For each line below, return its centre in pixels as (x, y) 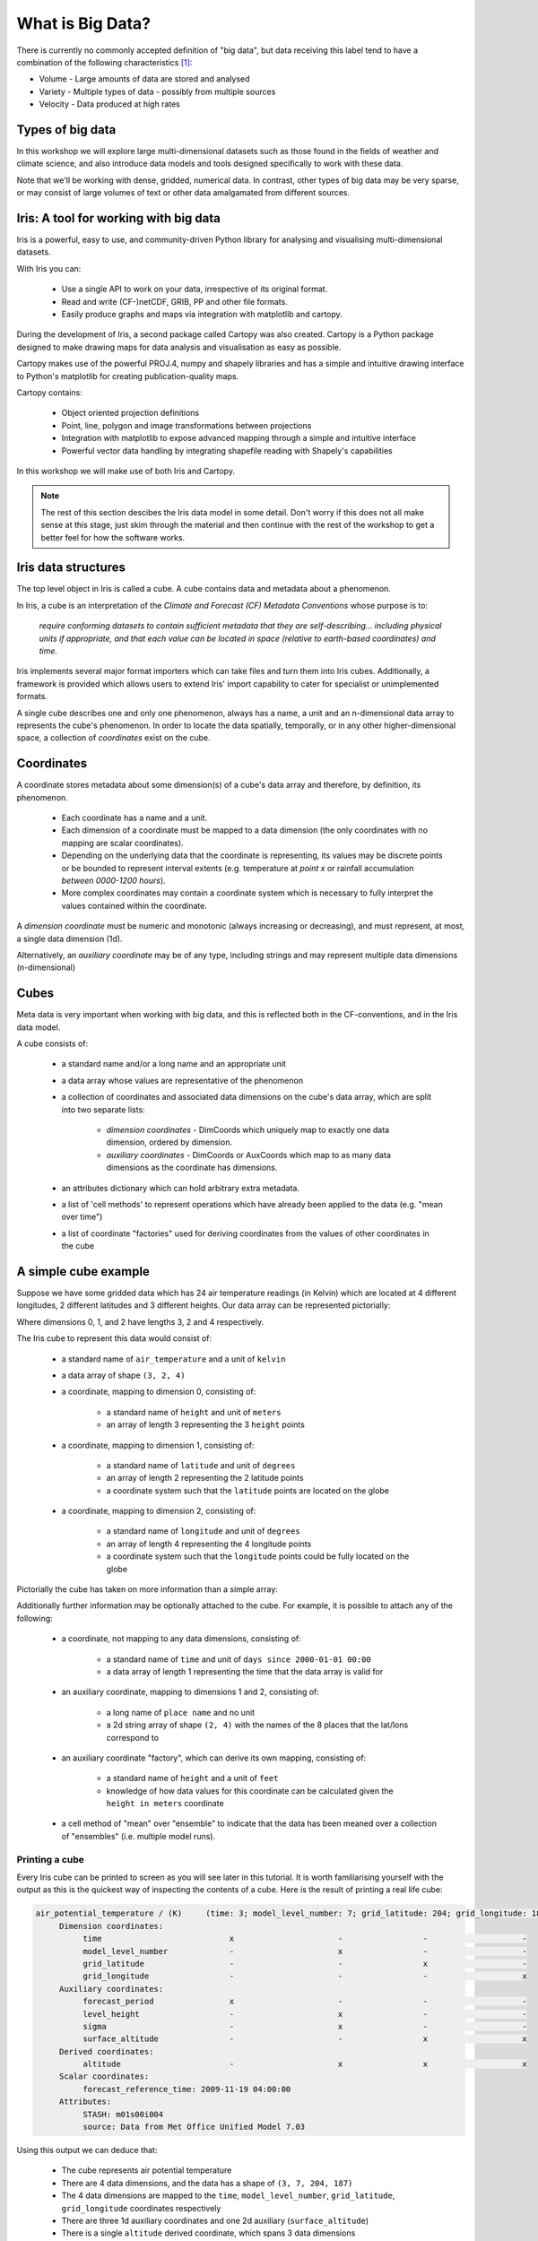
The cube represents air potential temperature (147, 2170)
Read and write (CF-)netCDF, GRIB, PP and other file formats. (175, 301)
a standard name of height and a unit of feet (192, 1778)
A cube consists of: (52, 1043)
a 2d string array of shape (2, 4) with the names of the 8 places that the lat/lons (257, 1725)
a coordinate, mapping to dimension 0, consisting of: (159, 1392)
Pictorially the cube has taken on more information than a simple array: (147, 1589)
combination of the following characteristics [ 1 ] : (104, 62)
